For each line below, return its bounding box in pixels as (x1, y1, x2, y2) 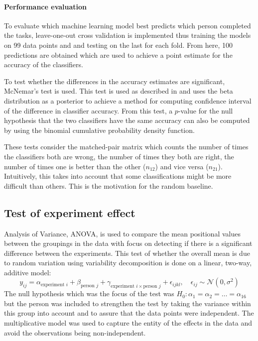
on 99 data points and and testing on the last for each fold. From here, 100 (4, 39, 233, 50)
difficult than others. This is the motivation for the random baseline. (4, 180, 213, 191)
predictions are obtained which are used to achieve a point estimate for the (4, 49, 233, 60)
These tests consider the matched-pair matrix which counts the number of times (4, 141, 249, 152)
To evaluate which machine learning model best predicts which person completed (4, 20, 251, 30)
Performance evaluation (4, 1, 87, 11)
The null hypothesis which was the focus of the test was (4, 288, 174, 299)
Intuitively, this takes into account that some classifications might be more (4, 171, 232, 181)
